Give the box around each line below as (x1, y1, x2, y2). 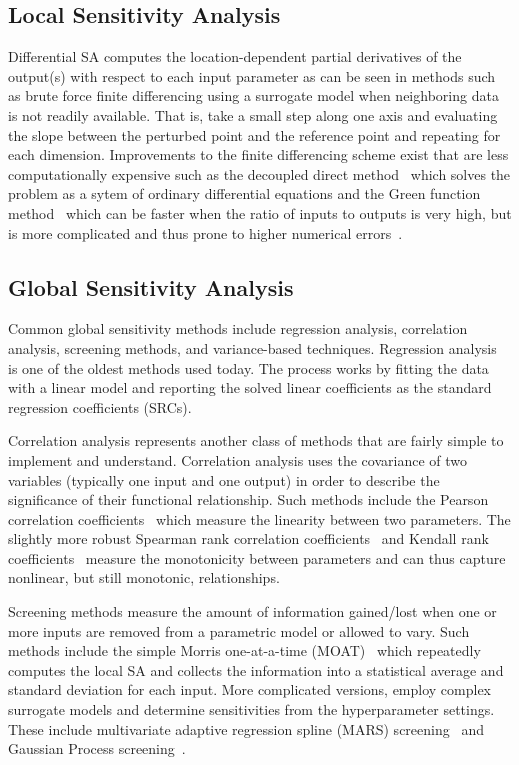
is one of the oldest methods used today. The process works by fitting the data (8, 357, 489, 378)
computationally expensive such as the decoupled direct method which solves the (8, 163, 511, 184)
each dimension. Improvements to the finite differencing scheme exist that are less (8, 144, 509, 165)
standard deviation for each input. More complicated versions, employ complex (8, 679, 492, 700)
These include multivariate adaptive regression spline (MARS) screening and (8, 718, 484, 739)
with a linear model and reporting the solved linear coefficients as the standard (8, 377, 492, 398)
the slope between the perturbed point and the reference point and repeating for (8, 124, 501, 145)
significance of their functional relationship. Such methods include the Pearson (8, 489, 489, 510)
